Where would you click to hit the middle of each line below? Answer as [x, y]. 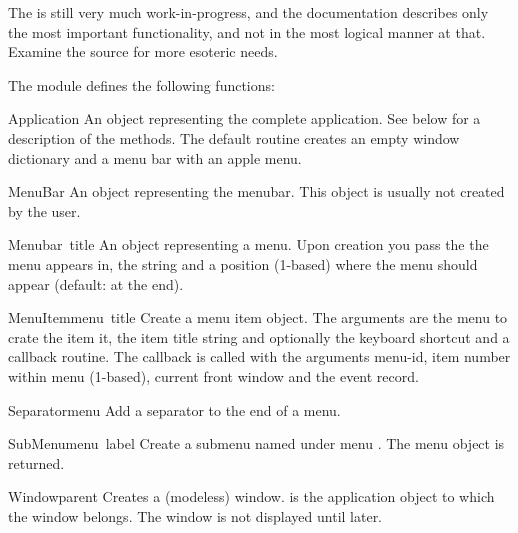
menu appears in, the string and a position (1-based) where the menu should [243, 263]
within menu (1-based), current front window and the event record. [213, 375]
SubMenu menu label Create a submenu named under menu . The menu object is [256, 443]
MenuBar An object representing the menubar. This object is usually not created [256, 191]
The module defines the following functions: [141, 84]
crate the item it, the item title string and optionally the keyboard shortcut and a [259, 336]
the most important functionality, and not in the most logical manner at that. [247, 31]
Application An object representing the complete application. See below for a [244, 118]
